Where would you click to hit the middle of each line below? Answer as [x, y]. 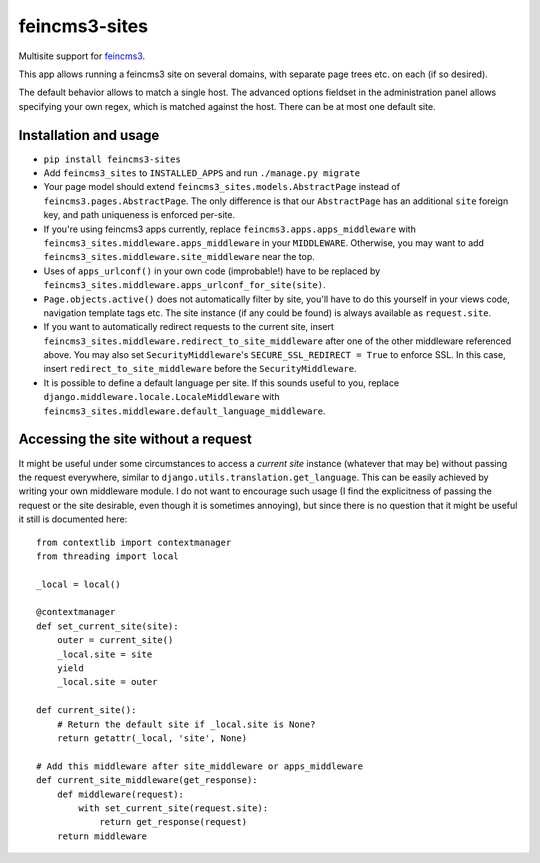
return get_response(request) [173, 822]
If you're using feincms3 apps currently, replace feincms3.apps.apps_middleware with [230, 229]
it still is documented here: [73, 519]
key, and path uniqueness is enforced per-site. [139, 215]
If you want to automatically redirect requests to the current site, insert [189, 327]
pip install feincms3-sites [112, 159]
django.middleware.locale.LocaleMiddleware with [161, 397]
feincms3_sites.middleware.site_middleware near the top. [179, 257]
